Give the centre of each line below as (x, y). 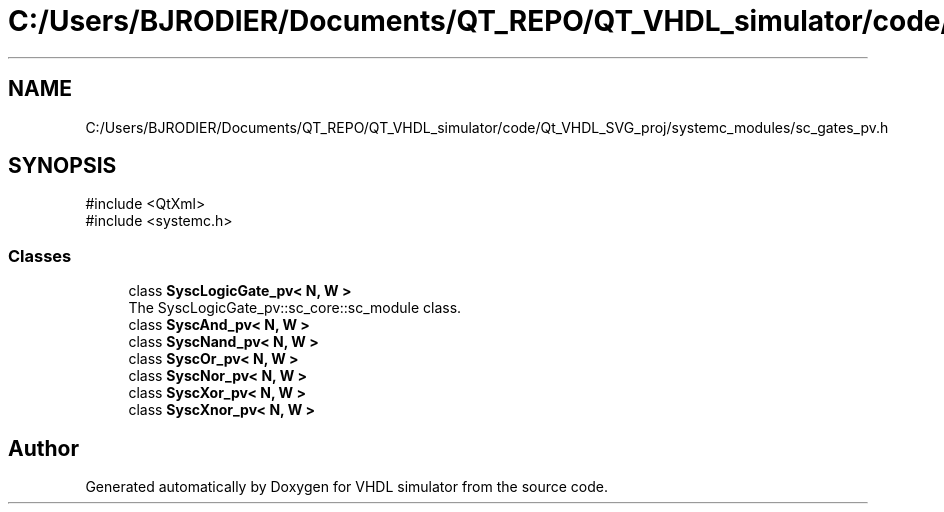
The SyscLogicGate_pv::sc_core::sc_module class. (295, 308)
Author (43, 448)
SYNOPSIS (62, 166)
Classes (40, 255)
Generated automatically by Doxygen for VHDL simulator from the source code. (347, 487)
